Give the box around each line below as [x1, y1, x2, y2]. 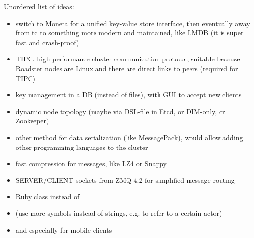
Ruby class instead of [15, 191, 80, 202]
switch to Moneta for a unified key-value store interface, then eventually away [15, 18, 250, 28]
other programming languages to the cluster [15, 142, 148, 152]
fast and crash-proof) [15, 37, 79, 47]
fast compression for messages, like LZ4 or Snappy [15, 158, 167, 169]
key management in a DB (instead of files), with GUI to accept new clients [15, 89, 242, 100]
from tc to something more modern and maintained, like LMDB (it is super [15, 28, 244, 38]
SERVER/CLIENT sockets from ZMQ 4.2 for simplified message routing [15, 175, 235, 185]
